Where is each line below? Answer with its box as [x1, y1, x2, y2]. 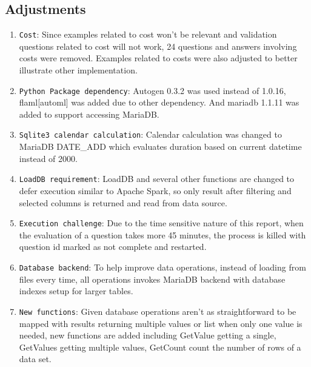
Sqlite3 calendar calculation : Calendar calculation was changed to [19, 128, 282, 141]
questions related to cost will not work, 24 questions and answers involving [19, 39, 297, 52]
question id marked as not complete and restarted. [19, 240, 207, 253]
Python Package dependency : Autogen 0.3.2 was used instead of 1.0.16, [19, 84, 286, 96]
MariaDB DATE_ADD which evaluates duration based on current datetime [19, 140, 302, 153]
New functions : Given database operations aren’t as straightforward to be [19, 305, 296, 317]
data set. [19, 352, 52, 365]
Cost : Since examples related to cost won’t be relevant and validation [19, 28, 277, 41]
